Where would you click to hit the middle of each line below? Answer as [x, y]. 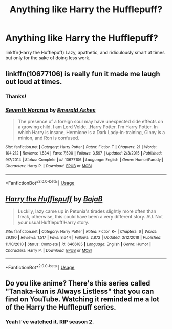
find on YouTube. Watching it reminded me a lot [82, 300]
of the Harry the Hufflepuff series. [61, 307]
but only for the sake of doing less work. [48, 58]
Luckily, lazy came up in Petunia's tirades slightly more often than [87, 211]
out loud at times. [34, 82]
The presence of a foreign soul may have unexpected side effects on [91, 121]
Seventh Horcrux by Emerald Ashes [50, 110]
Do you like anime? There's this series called [78, 283]
